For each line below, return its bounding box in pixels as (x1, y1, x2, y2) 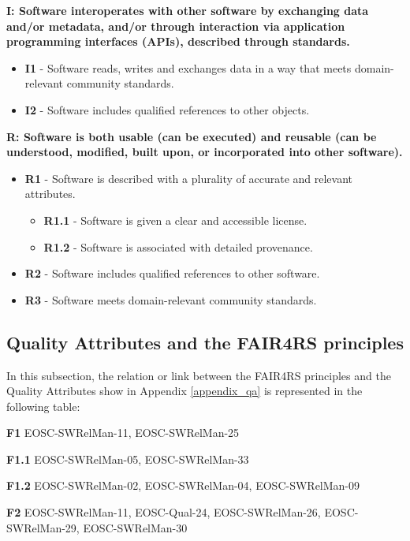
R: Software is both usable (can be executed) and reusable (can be (6, 128, 377, 144)
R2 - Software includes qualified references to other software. (24, 265, 320, 282)
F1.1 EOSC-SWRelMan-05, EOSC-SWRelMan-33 (6, 450, 249, 467)
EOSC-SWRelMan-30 (83, 519, 188, 535)
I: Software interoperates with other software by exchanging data (6, 2, 369, 18)
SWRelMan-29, (6, 519, 80, 535)
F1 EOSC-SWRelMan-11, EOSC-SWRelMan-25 (6, 424, 240, 441)
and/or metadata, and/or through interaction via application (6, 17, 345, 34)
